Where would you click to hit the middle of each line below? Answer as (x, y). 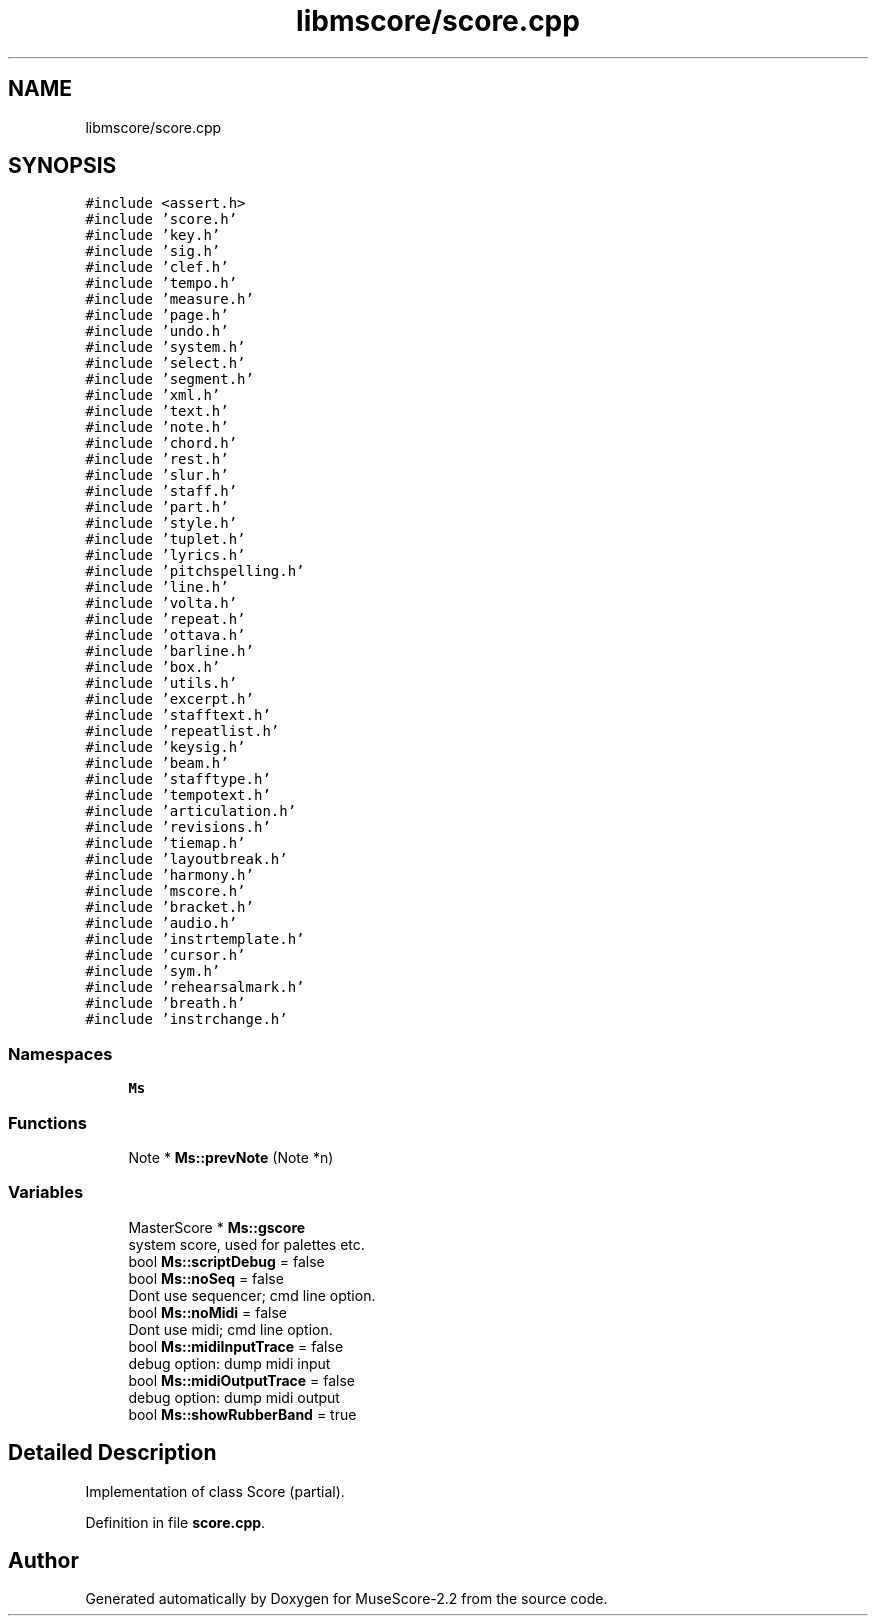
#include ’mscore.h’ (165, 891)
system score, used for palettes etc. (246, 1244)
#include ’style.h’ (161, 523)
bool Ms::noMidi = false (207, 1312)
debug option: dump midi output (234, 1397)
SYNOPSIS (62, 166)
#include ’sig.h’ (153, 251)
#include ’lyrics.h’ (165, 555)
